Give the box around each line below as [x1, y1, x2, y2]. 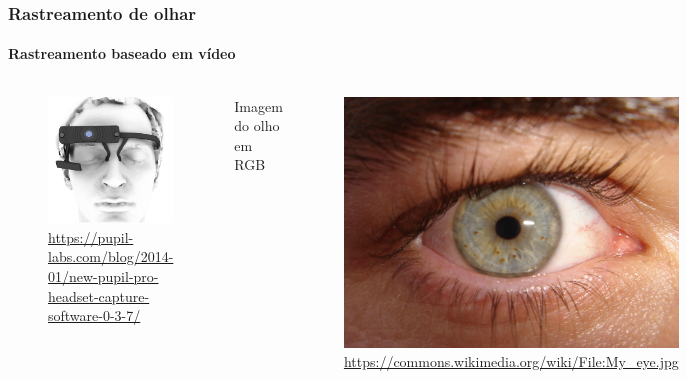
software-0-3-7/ [48, 305, 141, 326]
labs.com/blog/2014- [48, 246, 174, 267]
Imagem [234, 95, 283, 116]
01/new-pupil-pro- [48, 265, 159, 286]
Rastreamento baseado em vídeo [8, 43, 236, 64]
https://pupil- [48, 226, 134, 247]
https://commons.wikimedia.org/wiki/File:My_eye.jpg [343, 351, 679, 372]
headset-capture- [48, 285, 150, 306]
